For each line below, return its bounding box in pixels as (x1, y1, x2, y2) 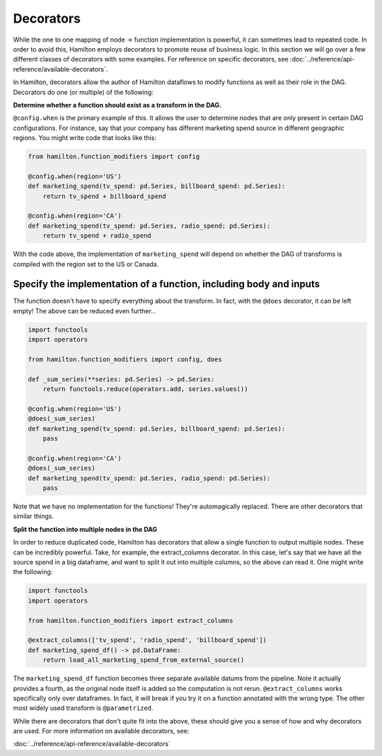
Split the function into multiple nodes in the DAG (13, 525, 158, 533)
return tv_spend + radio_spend (42, 232, 151, 240)
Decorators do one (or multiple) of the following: (13, 88, 154, 96)
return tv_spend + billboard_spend (42, 192, 166, 200)
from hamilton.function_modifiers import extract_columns (28, 616, 233, 624)
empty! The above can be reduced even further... (13, 306, 157, 315)
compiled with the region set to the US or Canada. (13, 260, 159, 268)
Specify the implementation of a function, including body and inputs (13, 278, 320, 290)
